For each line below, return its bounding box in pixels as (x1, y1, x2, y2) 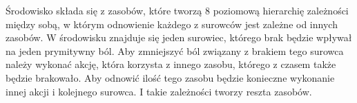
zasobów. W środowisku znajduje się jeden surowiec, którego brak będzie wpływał (6, 30, 352, 45)
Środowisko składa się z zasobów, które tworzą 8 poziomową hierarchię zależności (6, 3, 349, 17)
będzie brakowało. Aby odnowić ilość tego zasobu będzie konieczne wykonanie (6, 70, 335, 84)
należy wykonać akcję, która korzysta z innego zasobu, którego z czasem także (6, 57, 336, 71)
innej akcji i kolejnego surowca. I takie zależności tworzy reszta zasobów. (6, 84, 312, 98)
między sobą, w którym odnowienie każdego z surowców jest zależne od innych (6, 16, 338, 31)
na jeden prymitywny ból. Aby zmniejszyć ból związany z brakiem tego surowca (6, 43, 344, 58)
